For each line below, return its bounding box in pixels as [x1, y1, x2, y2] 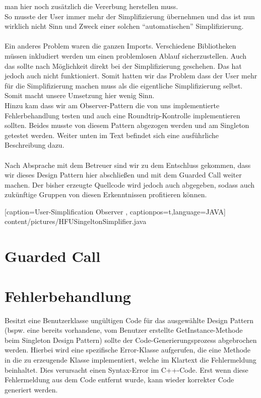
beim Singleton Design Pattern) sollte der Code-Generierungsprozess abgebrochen [5, 334, 257, 345]
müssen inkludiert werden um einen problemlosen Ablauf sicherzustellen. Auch [5, 50, 247, 61]
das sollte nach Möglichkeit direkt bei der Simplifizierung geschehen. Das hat [5, 60, 242, 71]
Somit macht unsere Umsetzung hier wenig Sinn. [5, 90, 155, 101]
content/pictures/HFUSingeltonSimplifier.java [5, 216, 147, 227]
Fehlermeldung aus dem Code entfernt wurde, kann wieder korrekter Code [5, 374, 234, 385]
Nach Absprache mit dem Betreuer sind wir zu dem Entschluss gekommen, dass [5, 159, 251, 170]
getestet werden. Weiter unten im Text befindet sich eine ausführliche [5, 129, 219, 140]
